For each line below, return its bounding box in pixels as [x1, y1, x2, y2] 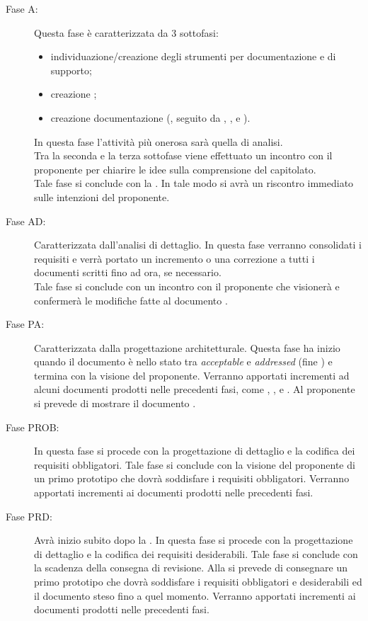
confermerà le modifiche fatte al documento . [34, 292, 228, 307]
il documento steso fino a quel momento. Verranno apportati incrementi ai [34, 588, 356, 603]
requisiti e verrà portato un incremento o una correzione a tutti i [34, 251, 315, 266]
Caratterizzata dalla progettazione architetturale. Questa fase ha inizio [34, 340, 340, 355]
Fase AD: [6, 213, 46, 228]
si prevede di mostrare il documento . [34, 396, 196, 411]
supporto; [50, 62, 92, 77]
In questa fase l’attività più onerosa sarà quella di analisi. [34, 134, 283, 149]
